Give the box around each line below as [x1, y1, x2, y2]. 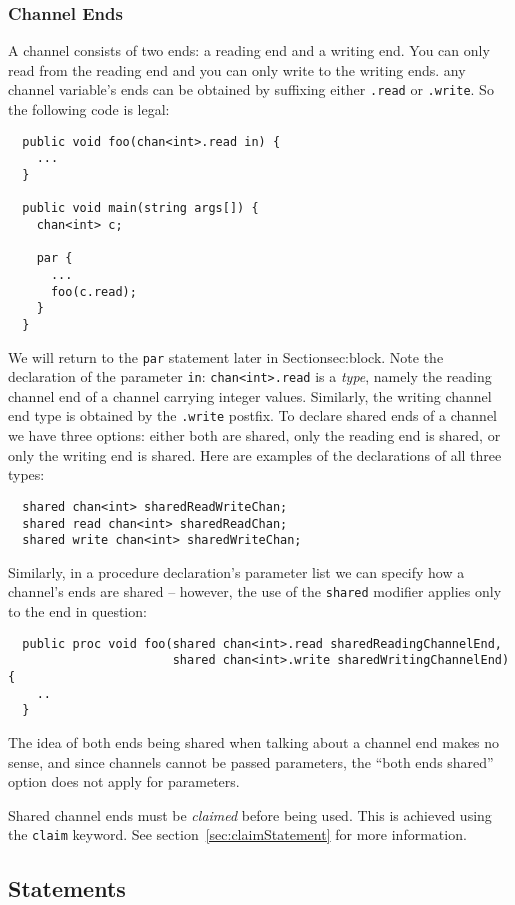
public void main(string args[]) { [22, 201, 259, 216]
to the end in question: [8, 601, 147, 622]
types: [8, 464, 45, 485]
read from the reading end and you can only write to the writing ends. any [8, 59, 466, 80]
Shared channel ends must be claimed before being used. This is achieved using [8, 804, 492, 825]
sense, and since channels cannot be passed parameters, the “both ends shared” [8, 751, 494, 772]
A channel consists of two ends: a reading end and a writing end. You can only [8, 40, 490, 61]
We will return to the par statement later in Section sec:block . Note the [8, 346, 444, 367]
